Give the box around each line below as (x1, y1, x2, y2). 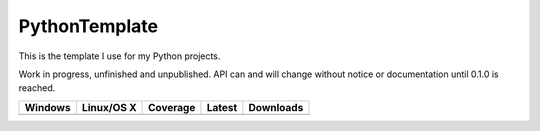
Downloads (248, 100, 304, 114)
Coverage (148, 100, 196, 114)
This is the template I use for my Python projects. (18, 50, 221, 62)
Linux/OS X (81, 100, 137, 114)
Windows (24, 100, 71, 114)
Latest (206, 100, 238, 114)
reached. (18, 82, 56, 94)
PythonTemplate (18, 15, 159, 37)
